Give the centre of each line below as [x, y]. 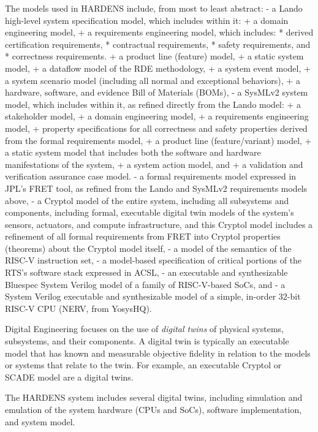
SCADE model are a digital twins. [69, 377]
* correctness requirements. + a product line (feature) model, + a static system [154, 56]
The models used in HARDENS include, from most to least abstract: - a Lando [154, 8]
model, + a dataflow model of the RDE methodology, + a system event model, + [158, 68]
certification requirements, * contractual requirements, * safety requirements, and [158, 44]
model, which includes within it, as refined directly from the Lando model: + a [153, 104]
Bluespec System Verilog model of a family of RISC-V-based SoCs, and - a [145, 284]
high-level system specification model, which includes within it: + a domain [147, 20]
